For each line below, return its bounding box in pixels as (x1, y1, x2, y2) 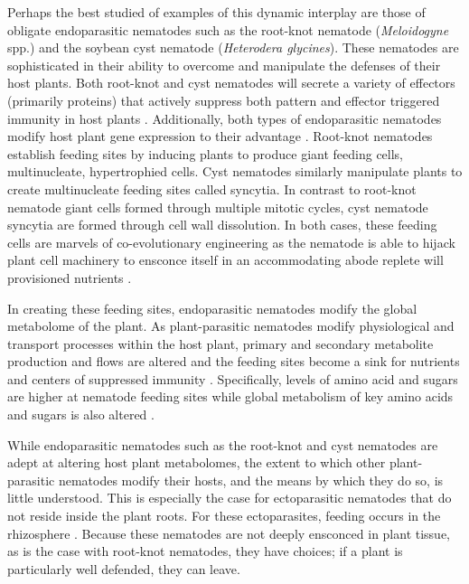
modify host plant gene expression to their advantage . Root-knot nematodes (7, 127, 433, 146)
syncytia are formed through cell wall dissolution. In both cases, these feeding (7, 215, 437, 234)
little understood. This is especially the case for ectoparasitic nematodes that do (7, 488, 452, 507)
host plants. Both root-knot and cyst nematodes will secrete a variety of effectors (7, 73, 455, 92)
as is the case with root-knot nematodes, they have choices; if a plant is (7, 542, 403, 560)
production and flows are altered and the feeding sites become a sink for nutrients (7, 352, 460, 371)
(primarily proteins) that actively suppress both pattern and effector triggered (7, 90, 440, 109)
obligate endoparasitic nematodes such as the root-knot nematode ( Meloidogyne (7, 20, 449, 39)
